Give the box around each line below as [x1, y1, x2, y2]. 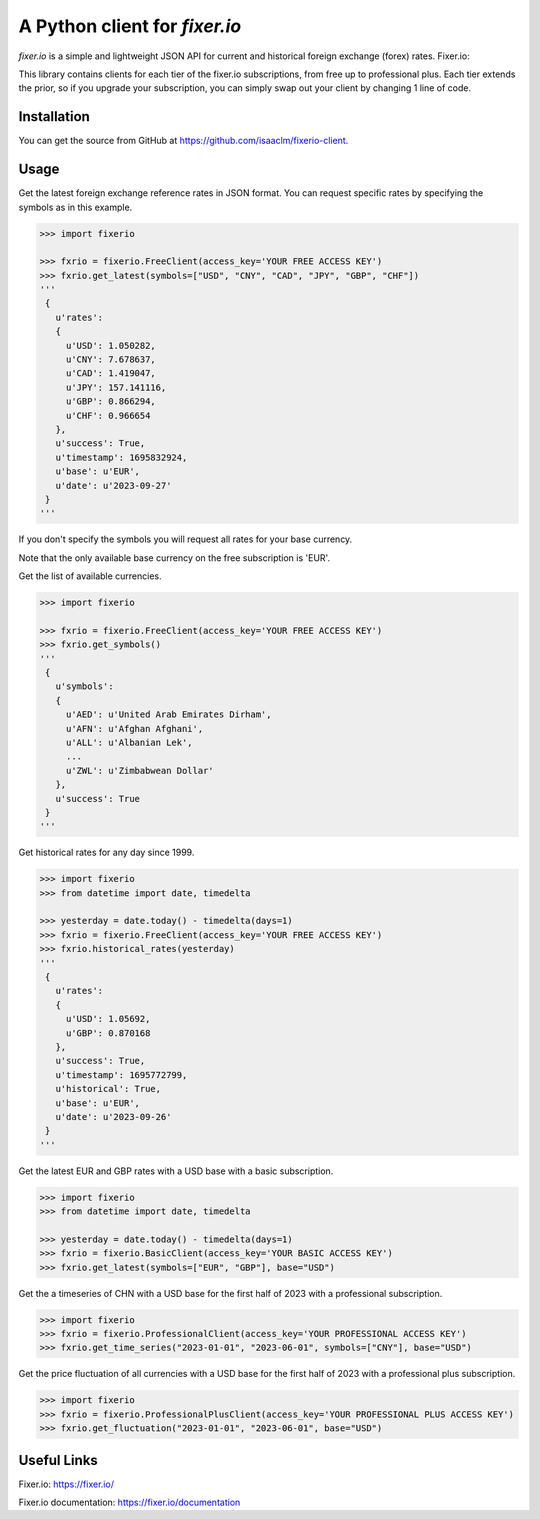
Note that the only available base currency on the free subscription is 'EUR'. [18, 551, 330, 564]
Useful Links [18, 1451, 99, 1469]
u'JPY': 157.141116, [65, 381, 167, 393]
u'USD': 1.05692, [65, 1013, 151, 1025]
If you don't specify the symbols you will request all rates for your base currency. [18, 533, 353, 545]
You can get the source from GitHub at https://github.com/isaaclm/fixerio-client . [18, 135, 349, 147]
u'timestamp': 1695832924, [55, 451, 188, 463]
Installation [18, 108, 90, 125]
